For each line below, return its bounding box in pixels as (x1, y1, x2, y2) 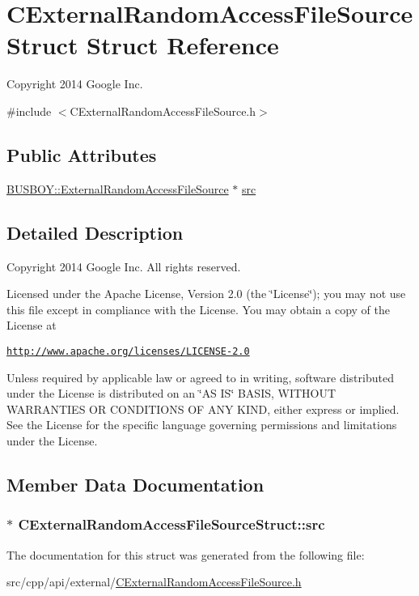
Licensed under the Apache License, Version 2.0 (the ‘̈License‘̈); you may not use (6, 285, 406, 302)
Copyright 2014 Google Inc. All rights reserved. (6, 258, 241, 275)
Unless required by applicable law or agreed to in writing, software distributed (6, 368, 394, 385)
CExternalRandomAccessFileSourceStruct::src (18, 514, 325, 534)
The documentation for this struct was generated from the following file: (6, 546, 365, 563)
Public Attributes (6, 142, 157, 167)
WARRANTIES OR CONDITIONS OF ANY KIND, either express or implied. (6, 400, 400, 417)
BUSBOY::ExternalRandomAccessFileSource (6, 180, 229, 197)
